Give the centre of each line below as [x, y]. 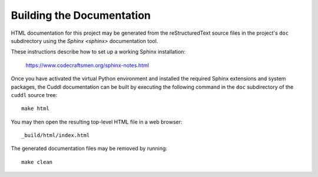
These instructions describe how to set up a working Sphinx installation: [98, 52]
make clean [37, 162]
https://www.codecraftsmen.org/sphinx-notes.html [87, 65]
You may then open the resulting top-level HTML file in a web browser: [97, 122]
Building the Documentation [81, 15]
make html [35, 108]
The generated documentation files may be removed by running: [89, 148]
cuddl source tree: [34, 95]
